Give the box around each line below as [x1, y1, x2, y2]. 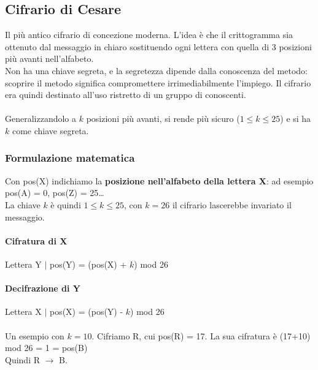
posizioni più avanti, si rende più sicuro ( [86, 112, 240, 125]
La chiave [5, 198, 41, 211]
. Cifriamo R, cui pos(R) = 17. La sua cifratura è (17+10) [91, 329, 311, 342]
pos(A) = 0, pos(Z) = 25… [5, 186, 104, 199]
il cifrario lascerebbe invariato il [172, 198, 292, 211]
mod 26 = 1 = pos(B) [5, 341, 88, 354]
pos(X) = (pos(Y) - [49, 305, 123, 318]
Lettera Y [5, 257, 42, 270]
